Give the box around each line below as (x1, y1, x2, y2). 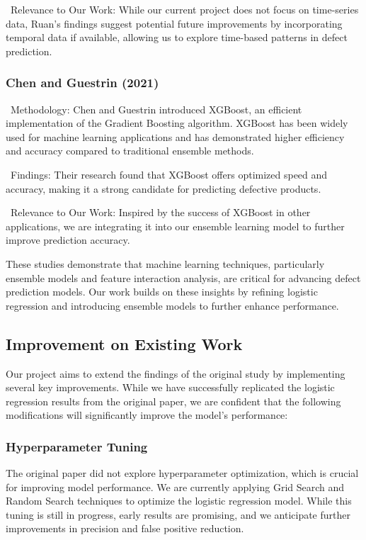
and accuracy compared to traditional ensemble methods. (6, 143, 254, 158)
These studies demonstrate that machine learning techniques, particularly (6, 256, 325, 271)
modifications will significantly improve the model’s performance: (6, 407, 288, 422)
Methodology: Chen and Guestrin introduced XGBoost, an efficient (10, 101, 302, 116)
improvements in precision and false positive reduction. (6, 521, 244, 536)
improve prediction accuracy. (6, 232, 130, 247)
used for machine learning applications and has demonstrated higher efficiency (6, 129, 345, 144)
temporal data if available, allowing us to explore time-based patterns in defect (6, 30, 348, 45)
